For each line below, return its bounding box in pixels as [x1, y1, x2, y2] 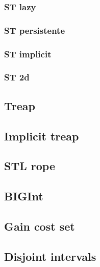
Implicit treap [4, 128, 79, 143]
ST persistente [4, 24, 65, 36]
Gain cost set [4, 218, 75, 234]
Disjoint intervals [4, 248, 96, 264]
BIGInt [4, 188, 43, 204]
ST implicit [4, 47, 52, 60]
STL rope [4, 158, 55, 174]
